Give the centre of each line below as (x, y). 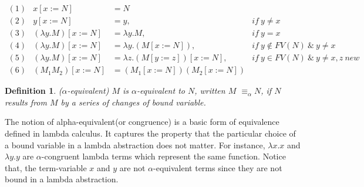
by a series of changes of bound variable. (133, 102)
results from (26, 102)
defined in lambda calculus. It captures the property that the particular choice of (150, 133)
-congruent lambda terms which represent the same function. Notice (164, 156)
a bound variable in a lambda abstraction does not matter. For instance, (135, 144)
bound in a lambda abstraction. (62, 179)
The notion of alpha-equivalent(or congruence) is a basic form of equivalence (142, 122)
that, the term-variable (46, 167)
